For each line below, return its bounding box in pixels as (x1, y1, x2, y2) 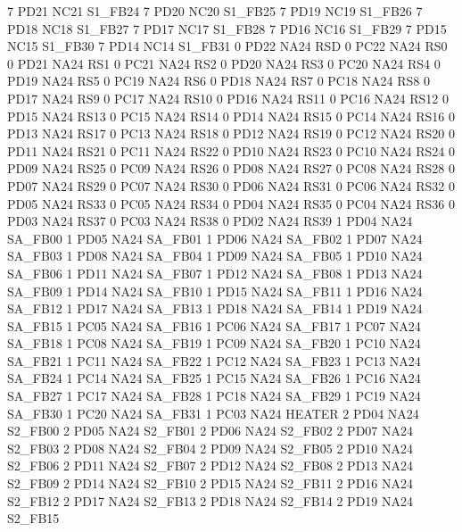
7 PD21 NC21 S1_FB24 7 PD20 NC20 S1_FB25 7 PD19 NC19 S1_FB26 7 (7, 2, 423, 20)
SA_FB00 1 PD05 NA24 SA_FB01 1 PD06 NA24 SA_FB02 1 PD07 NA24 (7, 229, 423, 247)
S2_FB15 (7, 509, 60, 528)
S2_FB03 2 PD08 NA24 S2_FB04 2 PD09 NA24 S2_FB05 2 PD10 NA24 (7, 438, 413, 457)
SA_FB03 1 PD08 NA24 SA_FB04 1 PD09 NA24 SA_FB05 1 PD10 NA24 (7, 246, 423, 265)
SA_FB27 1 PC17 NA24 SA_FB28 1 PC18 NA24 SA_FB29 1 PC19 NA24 (7, 387, 421, 405)
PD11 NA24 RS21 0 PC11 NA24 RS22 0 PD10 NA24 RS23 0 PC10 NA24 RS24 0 (7, 141, 456, 160)
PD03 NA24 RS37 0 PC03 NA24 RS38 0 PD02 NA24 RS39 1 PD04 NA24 (7, 212, 413, 230)
